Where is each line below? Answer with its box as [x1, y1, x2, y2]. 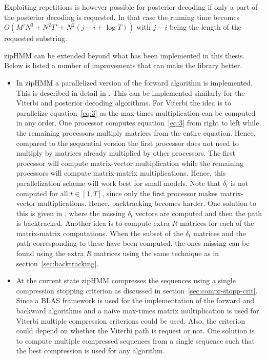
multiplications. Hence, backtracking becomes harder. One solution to [37, 198, 257, 208]
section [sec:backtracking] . [16, 258, 99, 268]
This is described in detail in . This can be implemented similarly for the [16, 87, 245, 98]
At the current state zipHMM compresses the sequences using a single [16, 275, 236, 286]
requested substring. [4, 33, 67, 44]
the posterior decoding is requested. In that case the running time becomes [4, 11, 240, 22]
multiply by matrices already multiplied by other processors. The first [16, 147, 236, 158]
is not [230, 177, 249, 188]
